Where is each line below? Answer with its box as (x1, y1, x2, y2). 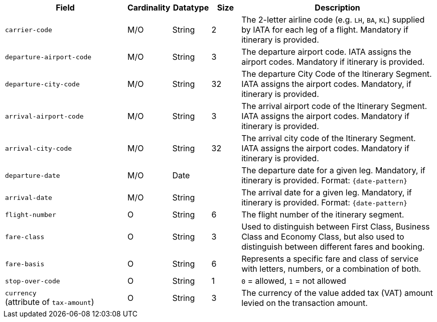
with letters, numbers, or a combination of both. (241, 264, 421, 274)
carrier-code (5, 26, 52, 34)
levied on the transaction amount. (241, 298, 368, 308)
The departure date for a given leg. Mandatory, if (241, 165, 425, 175)
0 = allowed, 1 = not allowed (241, 276, 346, 286)
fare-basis (5, 260, 45, 268)
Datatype (173, 3, 209, 13)
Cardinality (127, 3, 171, 13)
